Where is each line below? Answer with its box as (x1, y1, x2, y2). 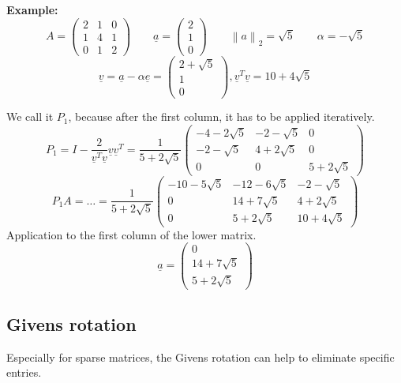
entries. (6, 364, 42, 381)
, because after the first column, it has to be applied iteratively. (68, 108, 375, 125)
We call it (6, 108, 54, 125)
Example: (6, 2, 58, 17)
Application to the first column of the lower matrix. (6, 226, 257, 242)
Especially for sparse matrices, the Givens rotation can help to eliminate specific (6, 348, 395, 365)
